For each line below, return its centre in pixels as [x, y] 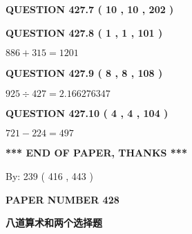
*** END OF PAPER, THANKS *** [96, 153]
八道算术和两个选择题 [54, 223]
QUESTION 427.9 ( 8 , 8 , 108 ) [84, 73]
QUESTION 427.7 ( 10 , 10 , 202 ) [90, 9]
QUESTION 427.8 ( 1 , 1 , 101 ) [84, 32]
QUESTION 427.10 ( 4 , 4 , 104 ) [87, 112]
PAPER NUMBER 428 [63, 199]
